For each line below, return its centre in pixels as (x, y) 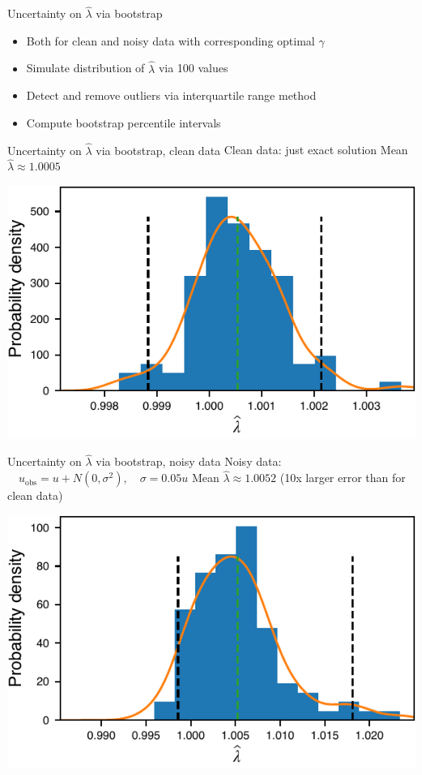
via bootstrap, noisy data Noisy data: (189, 461)
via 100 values (193, 68)
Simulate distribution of (85, 68)
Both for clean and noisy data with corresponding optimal (171, 40)
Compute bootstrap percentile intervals (124, 122)
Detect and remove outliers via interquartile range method (171, 95)
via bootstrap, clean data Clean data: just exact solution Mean (252, 150)
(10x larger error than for (343, 478)
